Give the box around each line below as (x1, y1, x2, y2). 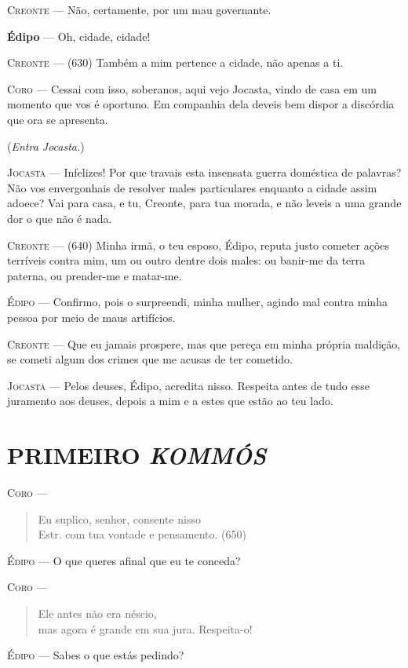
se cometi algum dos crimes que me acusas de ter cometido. (7, 351, 293, 367)
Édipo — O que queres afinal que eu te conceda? (7, 552, 241, 568)
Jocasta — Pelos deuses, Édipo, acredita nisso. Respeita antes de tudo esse (7, 377, 370, 393)
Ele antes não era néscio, (38, 604, 157, 621)
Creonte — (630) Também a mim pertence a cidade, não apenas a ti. (7, 54, 344, 71)
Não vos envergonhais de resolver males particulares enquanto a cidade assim (7, 179, 377, 195)
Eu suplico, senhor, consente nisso (38, 510, 201, 527)
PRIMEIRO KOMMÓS (7, 439, 267, 472)
